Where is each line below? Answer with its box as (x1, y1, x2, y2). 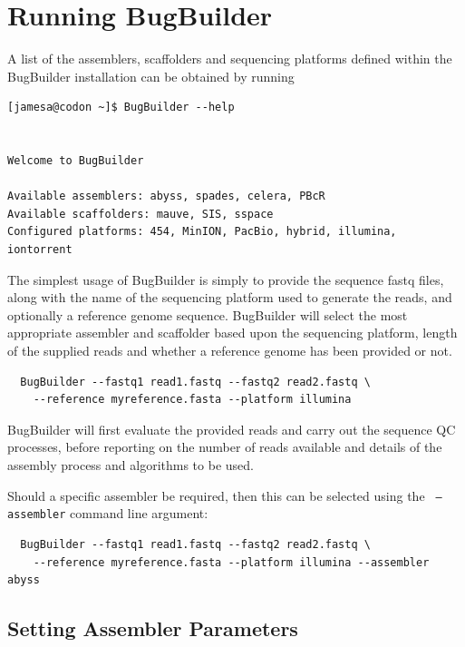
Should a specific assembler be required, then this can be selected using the (7, 485, 425, 505)
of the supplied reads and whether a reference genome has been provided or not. (7, 341, 452, 360)
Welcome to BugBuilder (7, 154, 144, 168)
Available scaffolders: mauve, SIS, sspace (7, 207, 274, 221)
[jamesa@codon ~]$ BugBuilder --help (7, 101, 235, 114)
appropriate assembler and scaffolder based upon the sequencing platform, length (7, 323, 458, 342)
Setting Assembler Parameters (7, 614, 298, 642)
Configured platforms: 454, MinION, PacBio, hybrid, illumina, (7, 225, 397, 239)
